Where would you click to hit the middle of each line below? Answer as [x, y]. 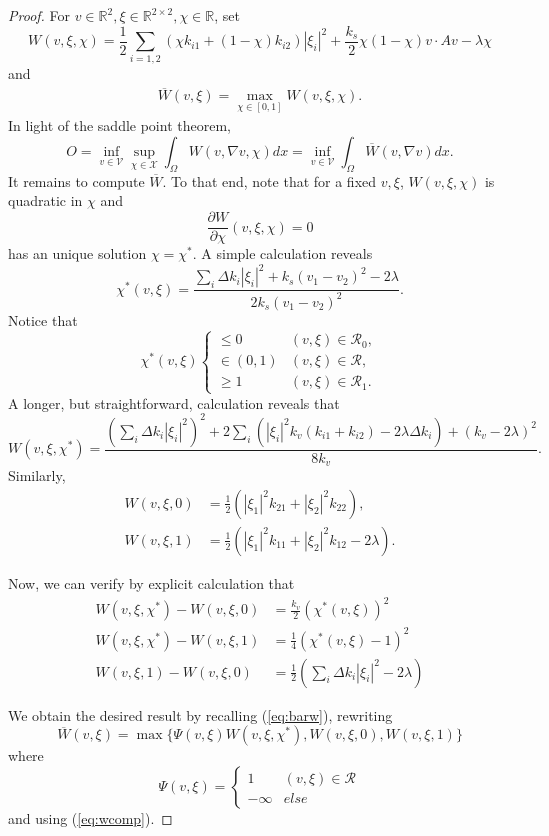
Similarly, [37, 475]
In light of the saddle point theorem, [119, 125]
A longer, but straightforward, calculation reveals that [174, 402]
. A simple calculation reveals [282, 253]
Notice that [43, 319]
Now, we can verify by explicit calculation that [151, 582]
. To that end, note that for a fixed [269, 180]
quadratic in [45, 200]
